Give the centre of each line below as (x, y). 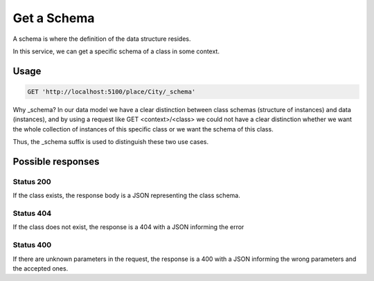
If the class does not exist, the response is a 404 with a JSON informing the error (128, 227)
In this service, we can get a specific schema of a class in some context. (116, 51)
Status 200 (32, 181)
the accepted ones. (41, 268)
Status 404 (32, 213)
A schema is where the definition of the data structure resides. (102, 39)
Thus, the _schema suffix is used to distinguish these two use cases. (111, 142)
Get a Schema (54, 18)
